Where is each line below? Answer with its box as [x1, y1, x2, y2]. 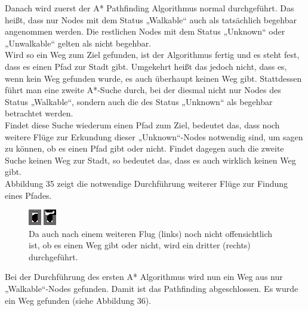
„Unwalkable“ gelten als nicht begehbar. [5, 36, 152, 49]
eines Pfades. [5, 189, 52, 201]
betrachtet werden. [5, 107, 73, 119]
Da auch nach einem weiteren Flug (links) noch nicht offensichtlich [29, 227, 273, 239]
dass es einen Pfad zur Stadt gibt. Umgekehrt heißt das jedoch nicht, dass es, [5, 60, 287, 72]
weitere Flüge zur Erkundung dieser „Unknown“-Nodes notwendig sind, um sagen [5, 130, 303, 143]
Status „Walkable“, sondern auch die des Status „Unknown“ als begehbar [5, 95, 273, 107]
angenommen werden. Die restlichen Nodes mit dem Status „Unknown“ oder [5, 25, 285, 38]
